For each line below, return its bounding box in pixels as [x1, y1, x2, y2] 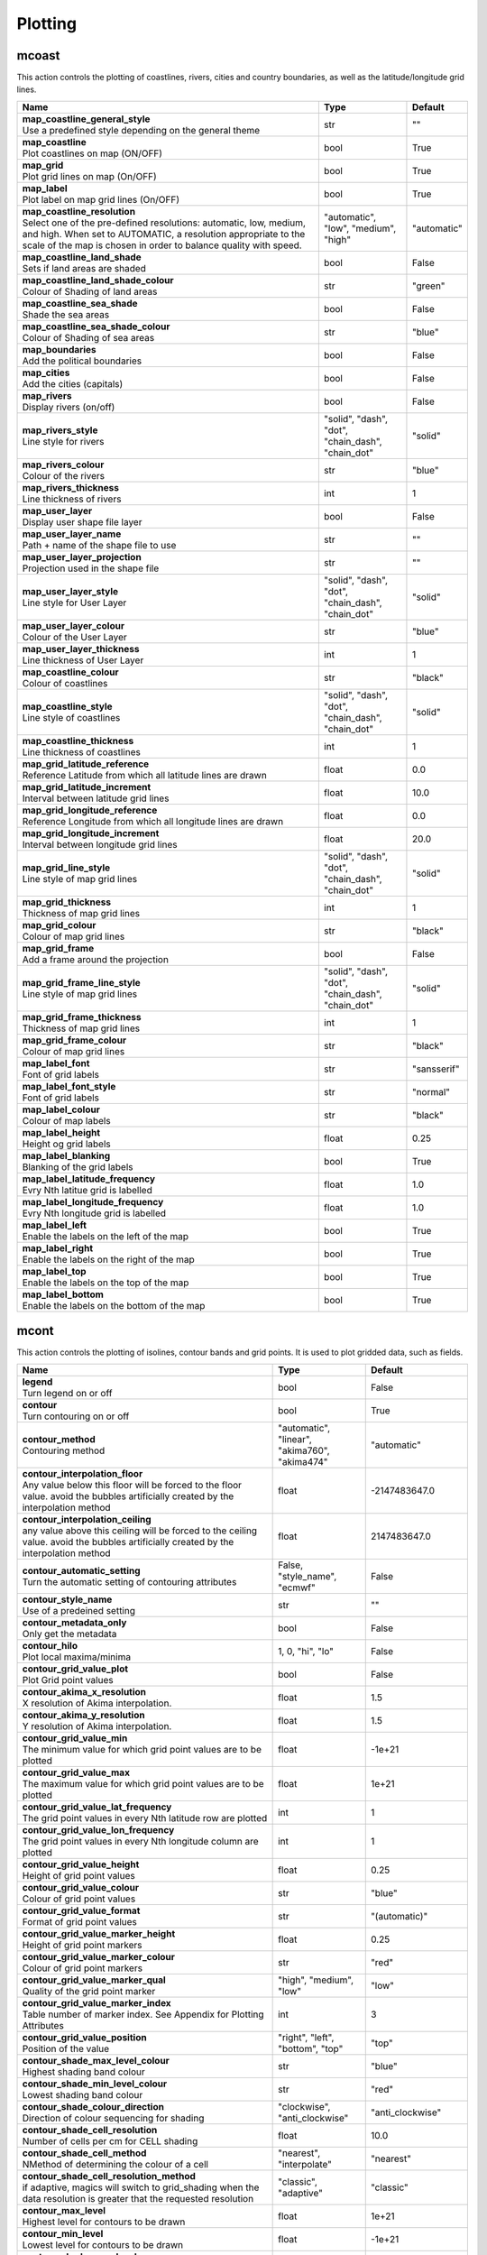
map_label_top [22, 1265, 87, 1277]
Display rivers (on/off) [22, 400, 115, 413]
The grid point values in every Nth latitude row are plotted [22, 1811, 268, 1824]
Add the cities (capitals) [22, 377, 124, 390]
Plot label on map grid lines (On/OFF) [22, 193, 180, 206]
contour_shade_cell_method [22, 2147, 147, 2159]
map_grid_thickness [22, 896, 112, 908]
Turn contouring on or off [22, 1410, 130, 1422]
